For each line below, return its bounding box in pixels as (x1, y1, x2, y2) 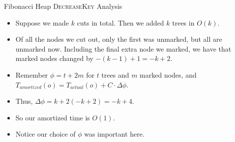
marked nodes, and (140, 69, 197, 80)
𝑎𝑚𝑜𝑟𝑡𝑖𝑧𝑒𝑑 (19, 85, 42, 90)
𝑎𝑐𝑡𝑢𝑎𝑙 (70, 85, 84, 90)
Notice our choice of (15, 129, 76, 139)
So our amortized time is (15, 112, 90, 122)
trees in (172, 17, 195, 28)
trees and (101, 69, 129, 80)
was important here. (84, 129, 145, 139)
